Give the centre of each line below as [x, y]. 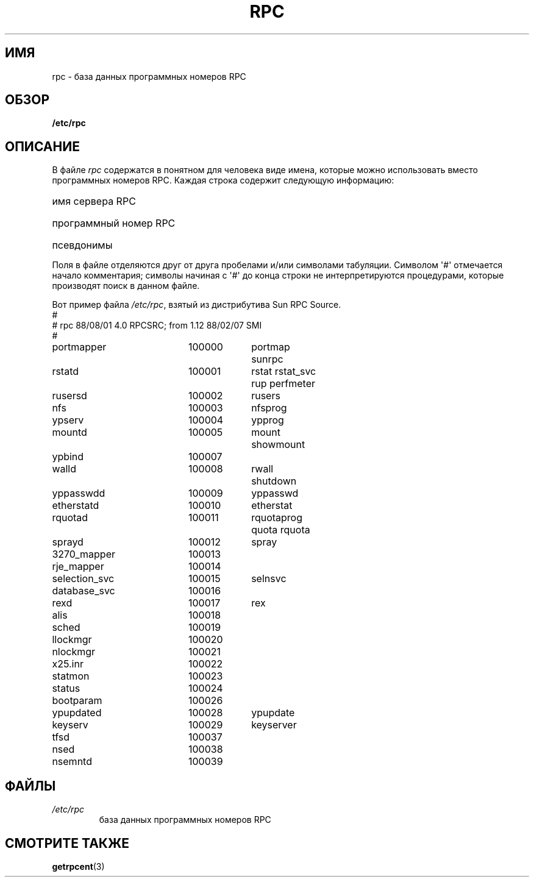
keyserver [274, 725]
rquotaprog [277, 518]
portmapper [79, 347]
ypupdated [77, 713]
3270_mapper [84, 554]
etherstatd [76, 506]
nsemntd [72, 762]
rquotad [70, 518]
